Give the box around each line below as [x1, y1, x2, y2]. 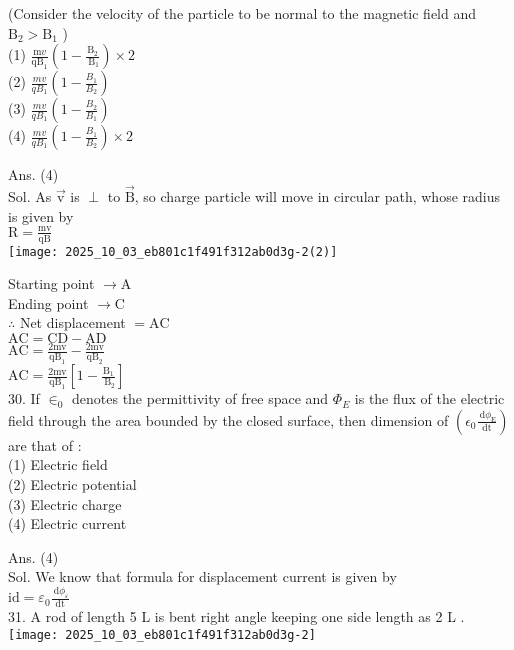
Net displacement [19, 312, 126, 333]
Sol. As [8, 186, 52, 206]
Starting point [8, 273, 95, 294]
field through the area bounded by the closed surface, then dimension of [8, 409, 449, 430]
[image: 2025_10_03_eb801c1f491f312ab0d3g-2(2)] [8, 244, 338, 259]
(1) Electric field [8, 454, 108, 475]
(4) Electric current [8, 513, 127, 534]
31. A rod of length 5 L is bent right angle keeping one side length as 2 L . [8, 606, 465, 627]
